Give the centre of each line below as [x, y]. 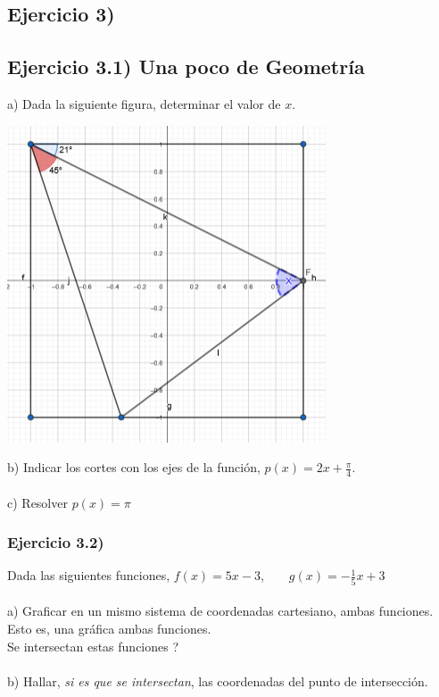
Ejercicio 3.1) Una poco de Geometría [186, 66]
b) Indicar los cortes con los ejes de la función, [134, 467]
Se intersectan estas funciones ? [93, 646]
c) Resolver [37, 502]
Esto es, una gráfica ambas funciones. [109, 628]
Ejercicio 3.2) [56, 542]
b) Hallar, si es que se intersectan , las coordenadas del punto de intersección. [218, 680]
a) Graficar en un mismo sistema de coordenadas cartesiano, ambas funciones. [220, 611]
